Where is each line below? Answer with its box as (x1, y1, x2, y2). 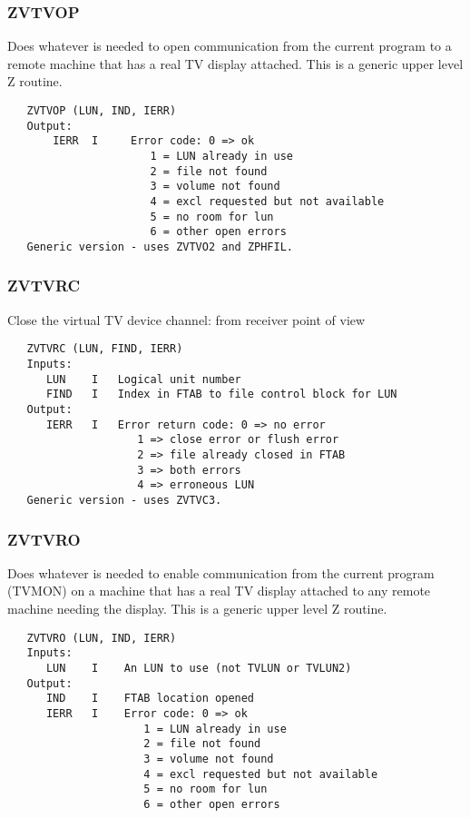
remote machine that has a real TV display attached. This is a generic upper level (7, 54, 464, 73)
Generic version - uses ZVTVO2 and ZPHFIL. (26, 240, 293, 253)
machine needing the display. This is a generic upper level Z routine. (7, 599, 387, 617)
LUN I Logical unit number (45, 372, 241, 386)
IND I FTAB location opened (45, 692, 255, 705)
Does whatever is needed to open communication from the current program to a (7, 36, 452, 55)
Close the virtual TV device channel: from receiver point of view (7, 310, 366, 329)
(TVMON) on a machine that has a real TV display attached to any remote (7, 581, 431, 600)
